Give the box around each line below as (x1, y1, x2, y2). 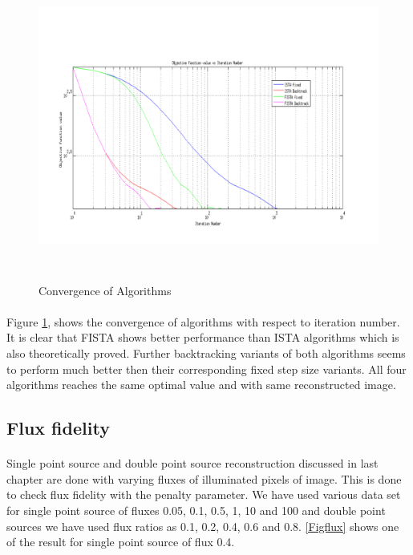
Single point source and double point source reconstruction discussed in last (6, 455, 379, 472)
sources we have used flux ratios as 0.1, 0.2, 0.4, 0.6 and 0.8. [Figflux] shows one (6, 517, 399, 534)
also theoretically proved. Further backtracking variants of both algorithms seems (6, 344, 406, 361)
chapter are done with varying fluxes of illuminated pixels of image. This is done (6, 470, 402, 487)
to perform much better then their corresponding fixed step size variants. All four (6, 360, 407, 377)
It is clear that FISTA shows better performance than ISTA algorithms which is (6, 329, 399, 346)
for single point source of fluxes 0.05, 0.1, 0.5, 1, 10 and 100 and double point (6, 501, 386, 518)
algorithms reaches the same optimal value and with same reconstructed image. (6, 376, 396, 393)
